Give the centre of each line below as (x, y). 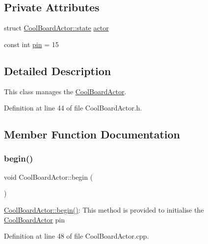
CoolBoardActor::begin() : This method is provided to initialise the (104, 209)
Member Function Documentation (92, 134)
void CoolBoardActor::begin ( (49, 176)
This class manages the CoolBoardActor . (65, 91)
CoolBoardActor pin (34, 219)
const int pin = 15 (31, 44)
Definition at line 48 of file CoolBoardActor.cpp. (77, 236)
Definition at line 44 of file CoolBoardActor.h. (73, 108)
